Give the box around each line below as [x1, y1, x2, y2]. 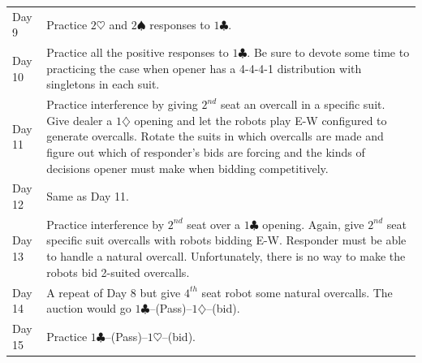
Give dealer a [46, 111, 113, 128]
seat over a [187, 215, 241, 232]
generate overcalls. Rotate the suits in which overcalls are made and [46, 127, 384, 145]
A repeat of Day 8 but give [46, 283, 181, 300]
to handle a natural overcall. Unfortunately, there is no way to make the [46, 248, 406, 265]
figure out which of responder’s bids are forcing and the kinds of [46, 144, 365, 160]
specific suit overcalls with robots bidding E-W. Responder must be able [46, 231, 407, 248]
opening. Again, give [262, 215, 364, 232]
